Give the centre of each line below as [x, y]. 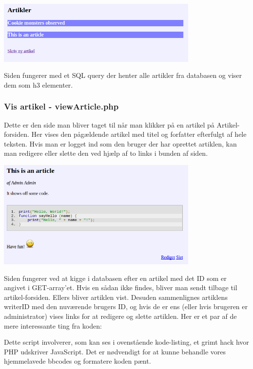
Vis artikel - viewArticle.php [61, 106]
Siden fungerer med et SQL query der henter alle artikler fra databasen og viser [123, 75]
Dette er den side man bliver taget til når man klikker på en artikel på [109, 124]
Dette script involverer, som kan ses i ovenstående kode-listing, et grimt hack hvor [126, 342]
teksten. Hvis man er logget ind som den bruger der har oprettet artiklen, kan [120, 143]
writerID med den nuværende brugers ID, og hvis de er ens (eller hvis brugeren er [126, 306]
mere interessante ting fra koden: [53, 325]
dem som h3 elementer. [39, 84]
